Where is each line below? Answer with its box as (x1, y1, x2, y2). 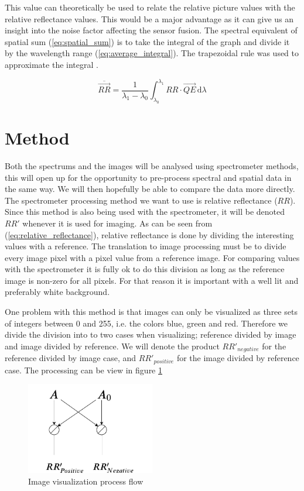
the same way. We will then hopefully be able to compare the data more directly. (5, 183, 295, 195)
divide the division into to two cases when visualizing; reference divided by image (5, 328, 296, 341)
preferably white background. (5, 286, 110, 298)
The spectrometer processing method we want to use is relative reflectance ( (5, 194, 278, 206)
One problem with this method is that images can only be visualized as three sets (5, 305, 298, 318)
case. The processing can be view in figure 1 (5, 363, 162, 376)
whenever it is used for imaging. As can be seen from (22, 217, 213, 229)
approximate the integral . (5, 58, 98, 70)
